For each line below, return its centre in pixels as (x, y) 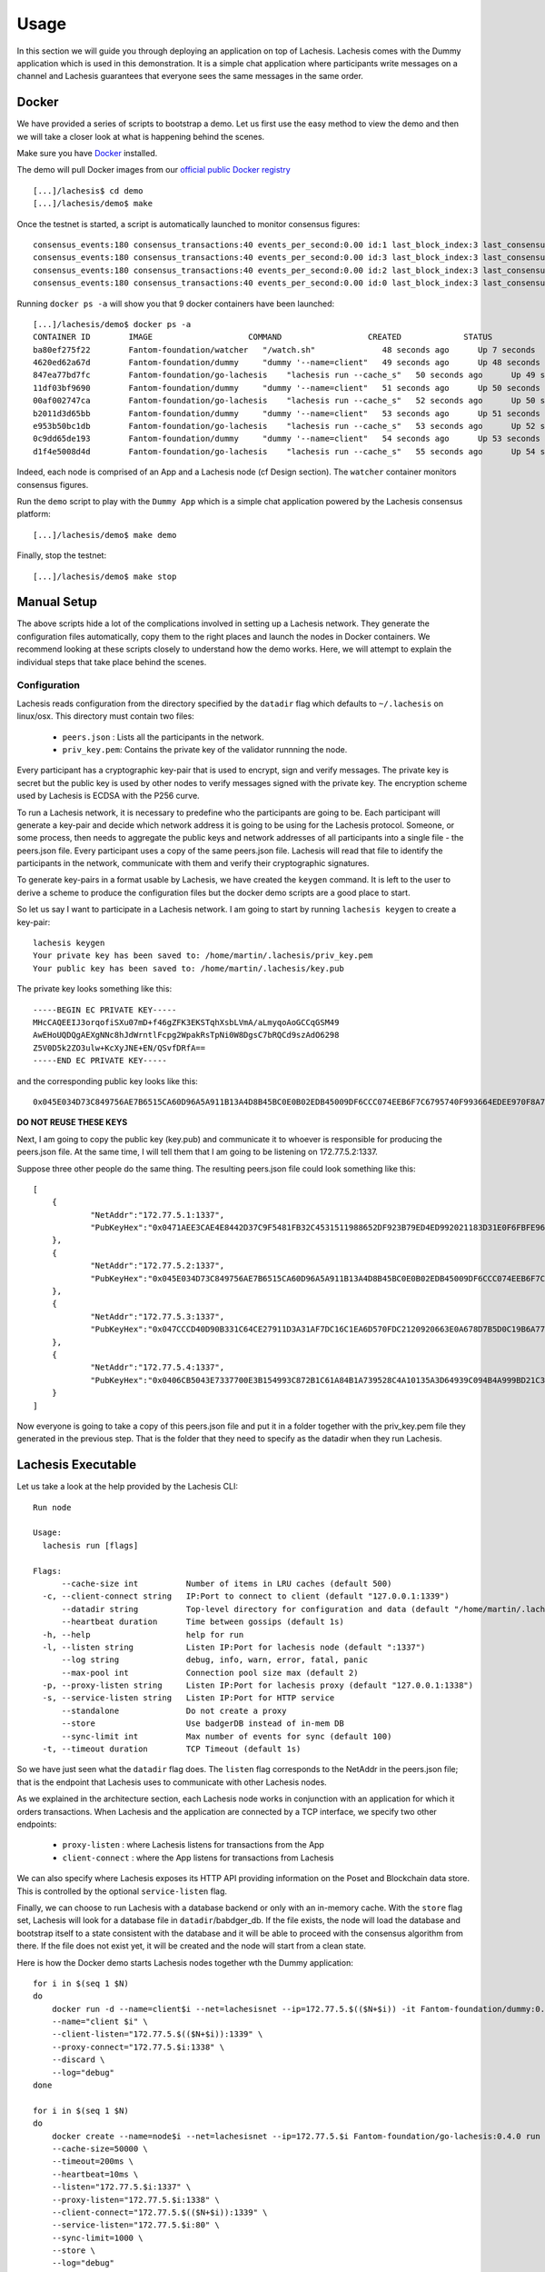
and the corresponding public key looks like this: (108, 1081)
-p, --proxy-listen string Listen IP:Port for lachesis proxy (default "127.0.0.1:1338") (258, 1685)
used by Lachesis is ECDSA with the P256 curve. (108, 796)
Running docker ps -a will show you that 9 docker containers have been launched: (176, 304)
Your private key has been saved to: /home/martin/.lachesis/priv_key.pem (203, 956)
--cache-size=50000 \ (100, 2148)
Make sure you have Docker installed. (87, 154)
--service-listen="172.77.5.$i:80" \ (135, 2225)
